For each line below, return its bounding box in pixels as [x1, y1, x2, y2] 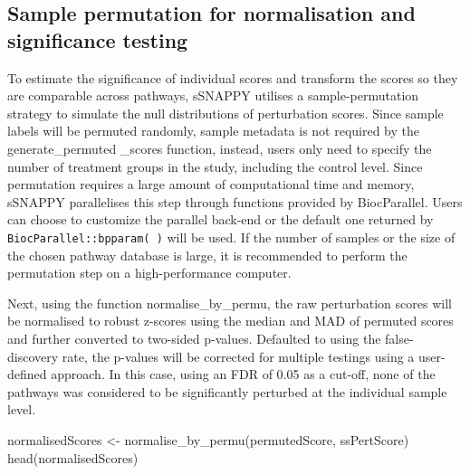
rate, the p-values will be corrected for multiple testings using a [62, 346, 415, 365]
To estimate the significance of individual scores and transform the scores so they [7, 68, 458, 87]
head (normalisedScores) [7, 448, 139, 467]
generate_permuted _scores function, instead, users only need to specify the [7, 138, 432, 157]
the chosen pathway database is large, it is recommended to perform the [7, 245, 408, 264]
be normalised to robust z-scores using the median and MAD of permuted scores [7, 311, 454, 330]
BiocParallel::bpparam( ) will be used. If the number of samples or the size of [7, 227, 456, 246]
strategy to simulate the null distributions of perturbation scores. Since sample [7, 103, 444, 122]
